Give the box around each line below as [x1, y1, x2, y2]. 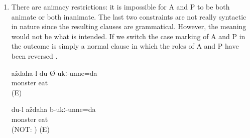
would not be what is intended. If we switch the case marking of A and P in [11, 31, 245, 41]
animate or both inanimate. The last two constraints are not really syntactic [11, 11, 246, 22]
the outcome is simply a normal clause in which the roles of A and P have [11, 41, 239, 51]
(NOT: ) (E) [11, 123, 50, 134]
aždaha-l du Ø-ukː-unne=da [11, 67, 97, 78]
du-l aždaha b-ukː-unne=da [11, 104, 96, 114]
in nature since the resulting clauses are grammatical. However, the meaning [11, 21, 246, 32]
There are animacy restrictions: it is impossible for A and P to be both [11, 2, 230, 12]
